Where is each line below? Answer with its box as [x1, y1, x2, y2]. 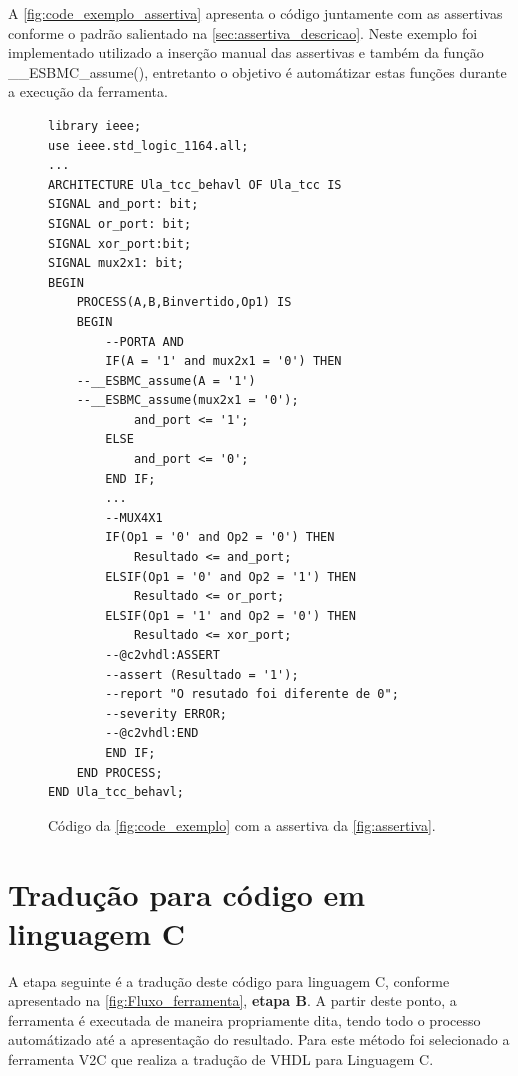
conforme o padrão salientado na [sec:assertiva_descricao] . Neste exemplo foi [8, 22, 478, 43]
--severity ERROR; [105, 706, 227, 721]
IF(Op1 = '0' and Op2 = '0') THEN [105, 530, 335, 545]
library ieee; [48, 118, 142, 133]
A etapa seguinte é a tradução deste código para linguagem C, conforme [8, 970, 450, 991]
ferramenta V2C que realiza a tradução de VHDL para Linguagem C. [8, 1049, 434, 1070]
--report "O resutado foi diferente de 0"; [105, 687, 399, 702]
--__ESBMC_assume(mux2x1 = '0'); [76, 393, 299, 408]
